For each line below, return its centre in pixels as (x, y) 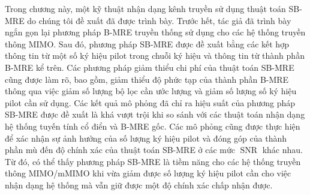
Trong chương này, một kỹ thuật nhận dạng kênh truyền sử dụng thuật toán (145, 8)
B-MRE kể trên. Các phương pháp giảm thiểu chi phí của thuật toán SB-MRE (150, 67)
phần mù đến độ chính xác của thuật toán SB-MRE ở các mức (120, 150)
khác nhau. (282, 150)
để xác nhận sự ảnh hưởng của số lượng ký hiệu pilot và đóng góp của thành (146, 138)
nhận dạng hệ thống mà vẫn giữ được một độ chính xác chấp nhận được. (139, 184)
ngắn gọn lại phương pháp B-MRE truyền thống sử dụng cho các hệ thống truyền (155, 32)
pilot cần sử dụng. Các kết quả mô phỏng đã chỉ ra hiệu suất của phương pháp (150, 102)
